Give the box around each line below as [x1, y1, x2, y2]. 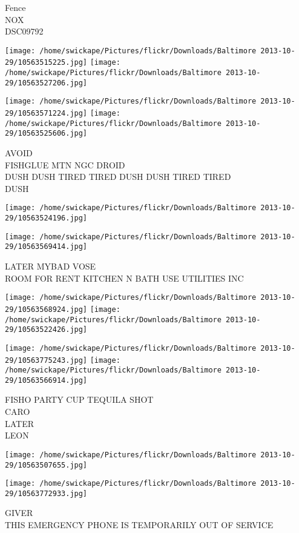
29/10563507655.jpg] [5, 460, 88, 469]
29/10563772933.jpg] [5, 489, 88, 498]
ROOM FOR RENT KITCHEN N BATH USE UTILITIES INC [5, 271, 244, 284]
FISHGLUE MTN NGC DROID [5, 158, 125, 171]
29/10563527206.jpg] [5, 78, 88, 87]
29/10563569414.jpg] [5, 242, 88, 251]
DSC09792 [5, 25, 44, 38]
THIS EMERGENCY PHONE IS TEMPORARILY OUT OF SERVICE [5, 518, 274, 531]
